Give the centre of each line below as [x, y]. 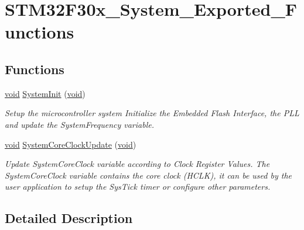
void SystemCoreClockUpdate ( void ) [71, 144]
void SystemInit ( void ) [45, 93]
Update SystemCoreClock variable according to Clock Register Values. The [137, 164]
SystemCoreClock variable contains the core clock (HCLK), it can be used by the [148, 175]
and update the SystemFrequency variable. [79, 124]
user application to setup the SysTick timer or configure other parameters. [138, 187]
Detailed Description [69, 218]
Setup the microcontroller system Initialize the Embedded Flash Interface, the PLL [152, 113]
